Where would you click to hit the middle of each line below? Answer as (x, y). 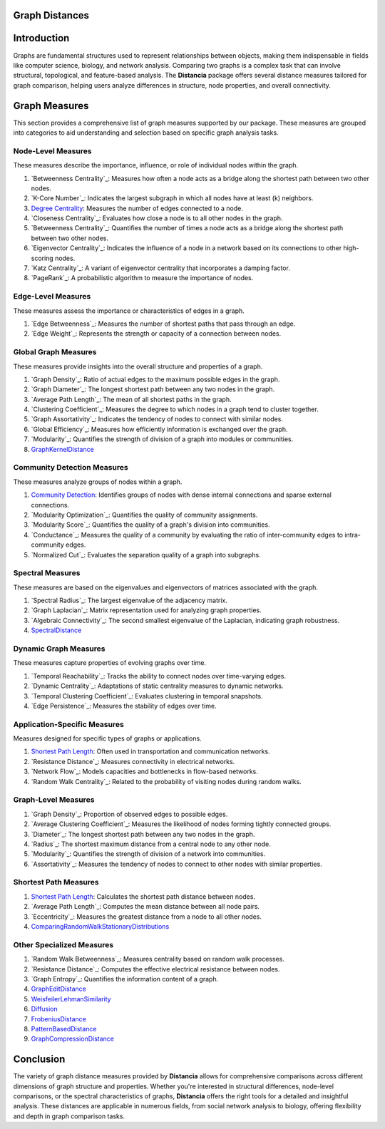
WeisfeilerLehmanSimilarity (71, 999)
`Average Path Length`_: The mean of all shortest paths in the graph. (131, 399)
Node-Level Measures (52, 151)
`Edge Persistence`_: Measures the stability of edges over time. (124, 706)
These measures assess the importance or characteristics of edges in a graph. (129, 311)
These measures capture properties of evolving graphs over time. (110, 663)
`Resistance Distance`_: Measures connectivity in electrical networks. (133, 761)
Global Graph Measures (55, 352)
